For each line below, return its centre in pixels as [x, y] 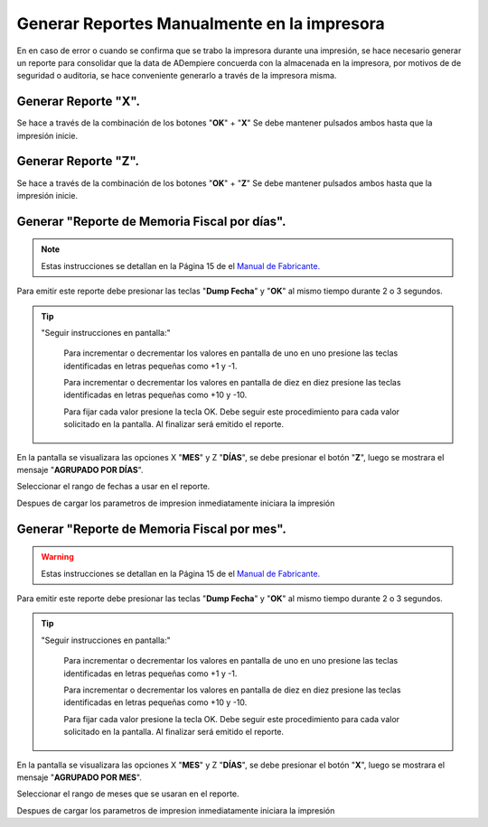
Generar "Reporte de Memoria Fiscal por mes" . [151, 529]
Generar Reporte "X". [78, 102]
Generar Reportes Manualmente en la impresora [201, 23]
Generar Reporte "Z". [78, 161]
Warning [57, 557]
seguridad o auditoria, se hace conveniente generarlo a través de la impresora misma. [177, 76]
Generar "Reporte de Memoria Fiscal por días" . [151, 221]
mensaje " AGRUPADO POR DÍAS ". [80, 470]
